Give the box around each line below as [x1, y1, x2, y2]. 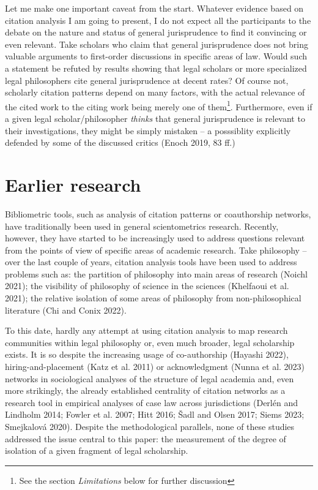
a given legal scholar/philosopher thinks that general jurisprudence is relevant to [5, 112, 305, 124]
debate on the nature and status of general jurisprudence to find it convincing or [5, 26, 307, 39]
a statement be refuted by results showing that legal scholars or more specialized [5, 61, 307, 74]
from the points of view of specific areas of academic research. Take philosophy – [5, 243, 307, 256]
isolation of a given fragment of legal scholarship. [5, 444, 188, 457]
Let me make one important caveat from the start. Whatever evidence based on [5, 2, 304, 14]
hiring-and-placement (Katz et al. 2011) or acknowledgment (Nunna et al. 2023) [5, 360, 305, 373]
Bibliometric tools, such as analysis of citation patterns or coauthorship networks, [5, 207, 311, 220]
